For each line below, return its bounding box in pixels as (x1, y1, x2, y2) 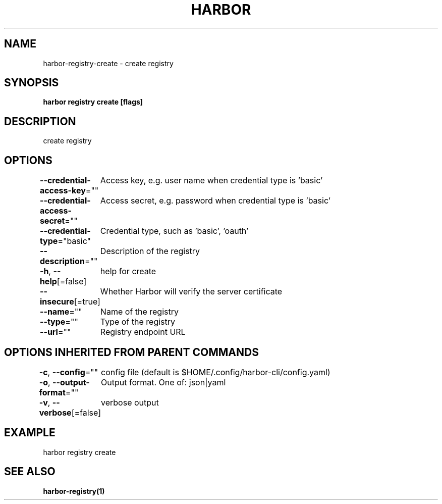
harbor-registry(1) (43, 486, 105, 495)
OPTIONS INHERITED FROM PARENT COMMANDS (4, 345, 259, 359)
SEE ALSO (4, 465, 56, 478)
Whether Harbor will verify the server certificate (100, 286, 283, 297)
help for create (100, 266, 156, 277)
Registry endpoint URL (100, 327, 186, 337)
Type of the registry (100, 317, 176, 327)
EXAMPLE (4, 426, 56, 439)
